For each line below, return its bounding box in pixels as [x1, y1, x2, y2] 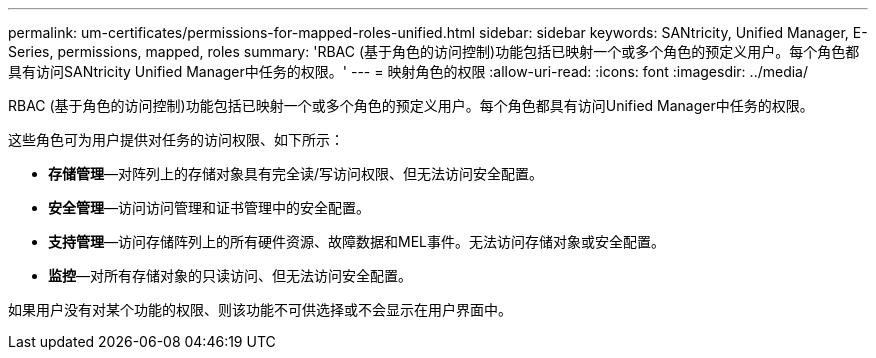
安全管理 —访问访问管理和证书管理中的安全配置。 [48, 199, 370, 216]
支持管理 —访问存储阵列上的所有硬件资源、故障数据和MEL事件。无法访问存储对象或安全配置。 [48, 233, 665, 250]
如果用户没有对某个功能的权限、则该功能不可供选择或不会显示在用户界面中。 [8, 301, 512, 318]
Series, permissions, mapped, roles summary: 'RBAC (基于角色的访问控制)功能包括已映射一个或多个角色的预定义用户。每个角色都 [8, 43, 860, 60]
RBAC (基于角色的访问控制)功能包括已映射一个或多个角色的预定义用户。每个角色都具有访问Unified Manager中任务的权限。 [8, 97, 814, 114]
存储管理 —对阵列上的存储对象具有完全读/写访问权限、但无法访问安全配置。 [48, 165, 544, 182]
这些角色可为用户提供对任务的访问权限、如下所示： [8, 131, 344, 148]
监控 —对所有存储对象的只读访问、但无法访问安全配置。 [48, 267, 412, 284]
